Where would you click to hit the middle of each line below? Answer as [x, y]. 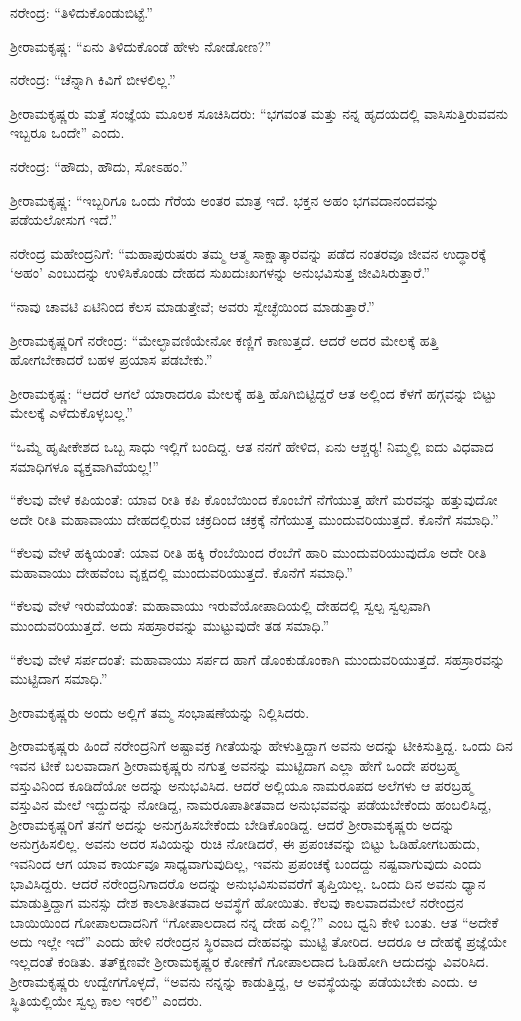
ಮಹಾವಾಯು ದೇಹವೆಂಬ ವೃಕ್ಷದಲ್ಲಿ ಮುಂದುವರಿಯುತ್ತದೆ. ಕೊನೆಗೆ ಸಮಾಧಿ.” [181, 571]
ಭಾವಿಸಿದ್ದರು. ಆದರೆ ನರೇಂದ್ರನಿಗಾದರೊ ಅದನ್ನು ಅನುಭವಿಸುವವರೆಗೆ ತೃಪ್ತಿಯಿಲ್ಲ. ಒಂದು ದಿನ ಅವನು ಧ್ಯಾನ [248, 882]
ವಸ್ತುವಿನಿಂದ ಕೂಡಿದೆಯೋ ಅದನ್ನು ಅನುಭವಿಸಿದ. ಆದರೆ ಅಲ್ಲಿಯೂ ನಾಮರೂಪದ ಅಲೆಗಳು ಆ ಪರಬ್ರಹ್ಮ [241, 784]
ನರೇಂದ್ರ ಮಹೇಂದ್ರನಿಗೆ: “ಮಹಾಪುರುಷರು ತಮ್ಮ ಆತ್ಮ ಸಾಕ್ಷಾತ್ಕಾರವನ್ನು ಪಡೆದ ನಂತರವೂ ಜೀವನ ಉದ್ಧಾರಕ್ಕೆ [248, 252]
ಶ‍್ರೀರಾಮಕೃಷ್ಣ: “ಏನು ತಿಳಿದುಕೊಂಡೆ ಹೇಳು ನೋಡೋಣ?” [141, 45]
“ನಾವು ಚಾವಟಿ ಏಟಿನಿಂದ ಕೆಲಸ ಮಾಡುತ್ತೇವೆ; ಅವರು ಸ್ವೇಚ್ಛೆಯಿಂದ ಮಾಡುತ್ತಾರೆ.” [192, 305]
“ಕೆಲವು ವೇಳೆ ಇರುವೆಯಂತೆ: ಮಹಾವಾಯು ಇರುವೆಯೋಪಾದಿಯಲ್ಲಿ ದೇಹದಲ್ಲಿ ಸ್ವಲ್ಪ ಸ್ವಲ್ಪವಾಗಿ [220, 605]
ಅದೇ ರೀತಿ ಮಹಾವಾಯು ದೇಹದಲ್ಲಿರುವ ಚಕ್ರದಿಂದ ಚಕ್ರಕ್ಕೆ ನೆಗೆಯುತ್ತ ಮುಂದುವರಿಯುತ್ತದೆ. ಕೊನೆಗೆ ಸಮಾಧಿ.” [254, 518]
